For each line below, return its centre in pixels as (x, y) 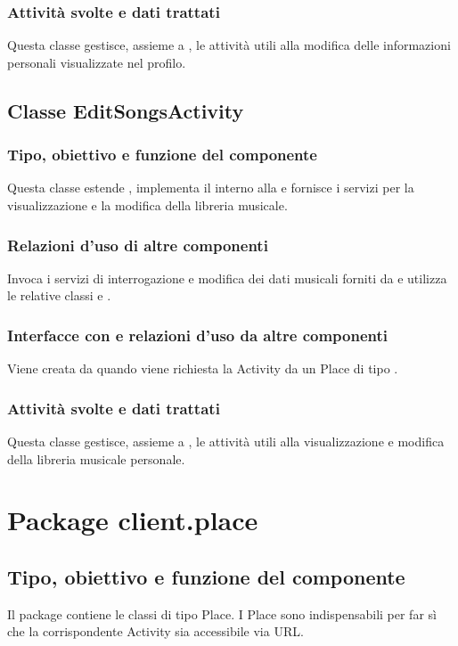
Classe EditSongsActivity (126, 110)
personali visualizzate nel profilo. (97, 62)
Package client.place (133, 520)
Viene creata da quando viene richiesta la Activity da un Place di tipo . (203, 368)
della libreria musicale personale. (96, 458)
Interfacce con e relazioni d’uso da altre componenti (198, 335)
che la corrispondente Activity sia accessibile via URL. (155, 631)
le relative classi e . (59, 295)
